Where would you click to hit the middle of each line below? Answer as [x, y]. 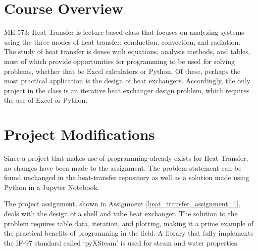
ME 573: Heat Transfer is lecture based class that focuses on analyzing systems [124, 32]
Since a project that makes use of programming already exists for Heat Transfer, [126, 158]
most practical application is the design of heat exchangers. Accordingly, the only [127, 81]
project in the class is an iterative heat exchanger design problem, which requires [127, 90]
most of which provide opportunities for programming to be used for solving [120, 61]
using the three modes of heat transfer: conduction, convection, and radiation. [122, 41]
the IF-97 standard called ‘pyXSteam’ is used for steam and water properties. [122, 242]
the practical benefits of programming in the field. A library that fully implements [129, 233]
